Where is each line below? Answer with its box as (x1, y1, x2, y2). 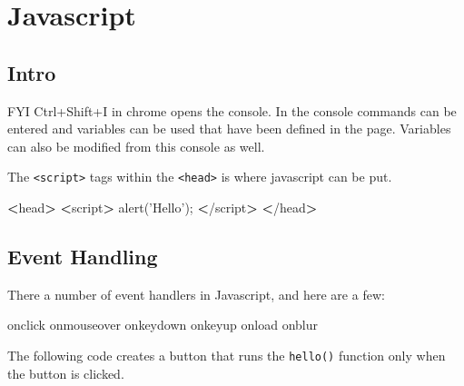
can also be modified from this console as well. (7, 136, 265, 155)
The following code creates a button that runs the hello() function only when (7, 346, 446, 364)
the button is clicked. (7, 363, 124, 382)
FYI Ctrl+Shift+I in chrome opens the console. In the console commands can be (7, 101, 457, 120)
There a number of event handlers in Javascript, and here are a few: (7, 284, 385, 303)
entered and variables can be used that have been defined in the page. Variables (7, 119, 451, 138)
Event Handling (7, 242, 158, 270)
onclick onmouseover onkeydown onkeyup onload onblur (7, 315, 319, 334)
